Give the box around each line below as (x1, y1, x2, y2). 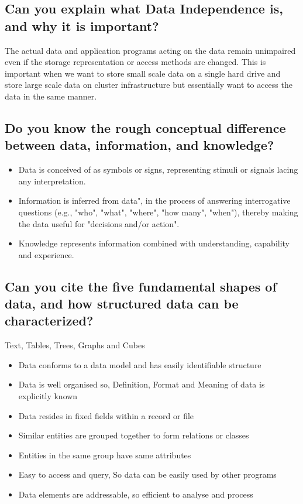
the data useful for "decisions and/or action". (18, 217, 180, 229)
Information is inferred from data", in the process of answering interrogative (18, 194, 291, 207)
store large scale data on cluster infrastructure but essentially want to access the (5, 78, 292, 91)
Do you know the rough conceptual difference (5, 118, 286, 136)
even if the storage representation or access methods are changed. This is (5, 56, 266, 68)
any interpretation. (18, 174, 86, 187)
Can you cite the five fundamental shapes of (5, 277, 277, 295)
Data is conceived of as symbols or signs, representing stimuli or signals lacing (18, 163, 298, 176)
